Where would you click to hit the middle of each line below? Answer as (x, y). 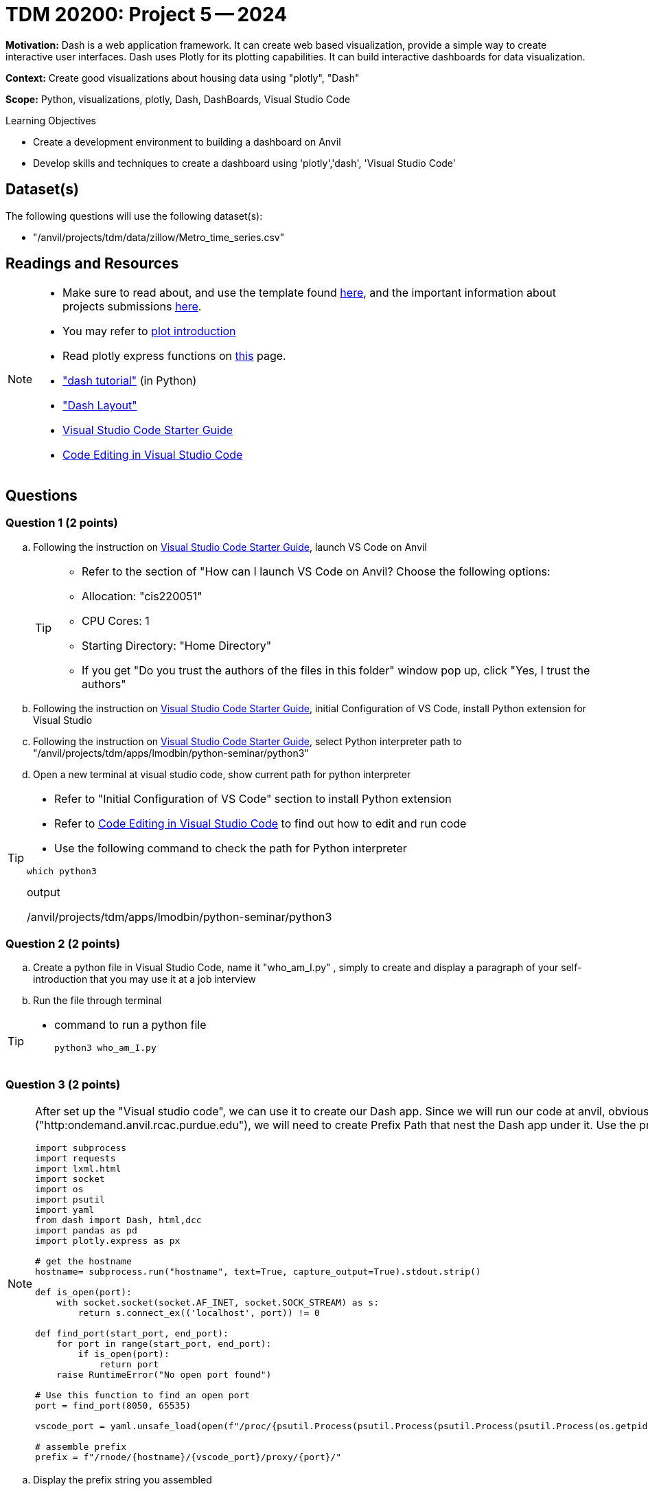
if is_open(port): (124, 1354)
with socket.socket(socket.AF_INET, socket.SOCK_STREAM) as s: (218, 1303)
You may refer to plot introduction (149, 331)
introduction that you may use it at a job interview (144, 979)
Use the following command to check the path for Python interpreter (231, 848)
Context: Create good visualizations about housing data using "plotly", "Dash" (183, 78)
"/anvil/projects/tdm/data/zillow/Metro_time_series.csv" (159, 237)
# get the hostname (83, 1262)
